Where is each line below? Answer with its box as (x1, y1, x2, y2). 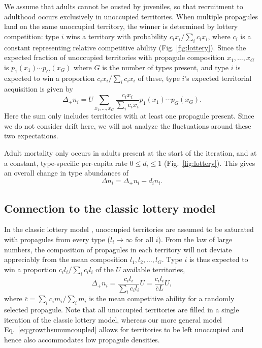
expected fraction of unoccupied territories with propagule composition (4, 52, 225, 63)
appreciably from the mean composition (4, 254, 128, 265)
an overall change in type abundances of (4, 167, 129, 178)
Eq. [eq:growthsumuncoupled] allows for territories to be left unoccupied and (4, 324, 244, 335)
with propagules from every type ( (4, 234, 111, 245)
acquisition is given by (4, 83, 73, 94)
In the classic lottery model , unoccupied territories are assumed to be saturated (4, 224, 254, 235)
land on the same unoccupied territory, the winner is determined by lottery (4, 21, 238, 32)
